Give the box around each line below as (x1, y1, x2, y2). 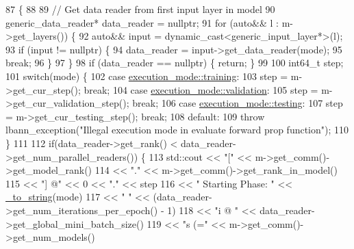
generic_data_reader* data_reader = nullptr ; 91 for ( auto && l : (5, 15, 279, 29)
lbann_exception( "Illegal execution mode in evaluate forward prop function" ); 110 (5, 122, 349, 137)
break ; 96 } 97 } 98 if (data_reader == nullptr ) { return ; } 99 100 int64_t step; (5, 55, 344, 70)
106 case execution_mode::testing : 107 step (161, 96, 343, 110)
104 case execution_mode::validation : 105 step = (112, 82, 318, 96)
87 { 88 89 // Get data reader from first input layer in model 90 (5, 2, 275, 16)
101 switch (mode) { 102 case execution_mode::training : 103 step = (5, 68, 288, 83)
